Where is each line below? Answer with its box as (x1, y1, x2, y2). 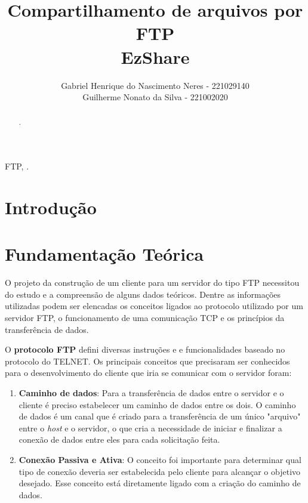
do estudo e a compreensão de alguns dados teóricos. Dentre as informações (5, 288, 281, 300)
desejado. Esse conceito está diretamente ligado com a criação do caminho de (19, 477, 301, 489)
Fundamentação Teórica (5, 242, 204, 266)
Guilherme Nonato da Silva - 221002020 (82, 91, 228, 103)
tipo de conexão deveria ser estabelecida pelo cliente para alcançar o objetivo (19, 465, 301, 477)
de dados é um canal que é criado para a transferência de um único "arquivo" (19, 410, 301, 422)
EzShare (121, 44, 190, 69)
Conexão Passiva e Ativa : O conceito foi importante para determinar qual (19, 453, 301, 465)
